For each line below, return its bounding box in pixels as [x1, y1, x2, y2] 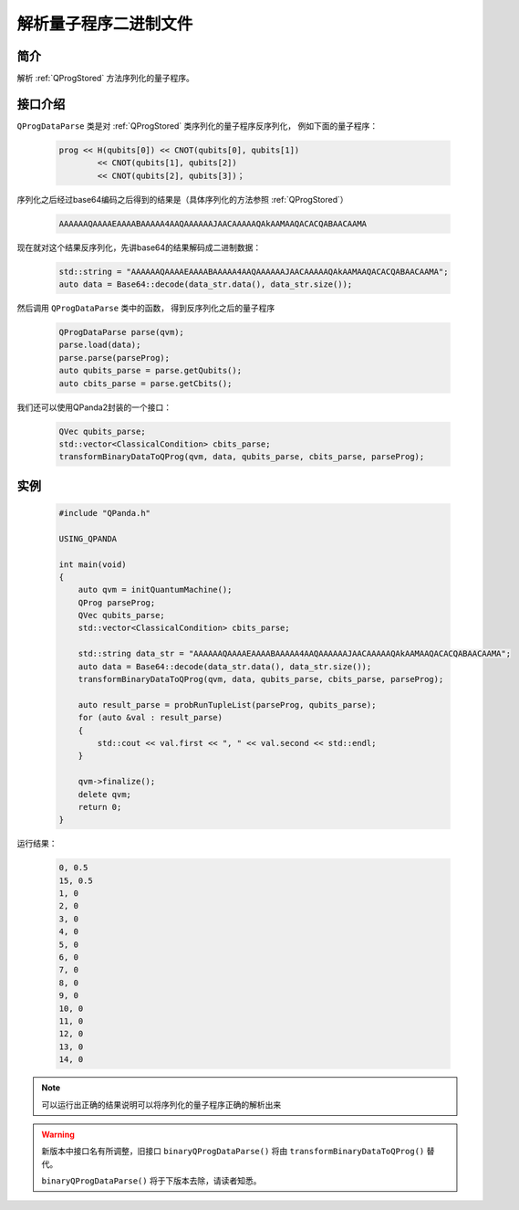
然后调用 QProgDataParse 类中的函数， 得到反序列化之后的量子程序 [16, 302, 275, 314]
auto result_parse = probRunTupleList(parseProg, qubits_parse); [78, 700, 377, 710]
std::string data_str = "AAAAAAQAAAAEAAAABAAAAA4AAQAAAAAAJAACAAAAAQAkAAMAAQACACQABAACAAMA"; [78, 648, 511, 659]
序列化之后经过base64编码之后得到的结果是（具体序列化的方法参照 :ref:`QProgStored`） [16, 194, 348, 205]
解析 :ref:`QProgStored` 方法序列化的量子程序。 [16, 73, 195, 84]
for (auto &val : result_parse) [78, 712, 223, 723]
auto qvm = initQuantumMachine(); [78, 584, 233, 595]
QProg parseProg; [78, 597, 156, 607]
